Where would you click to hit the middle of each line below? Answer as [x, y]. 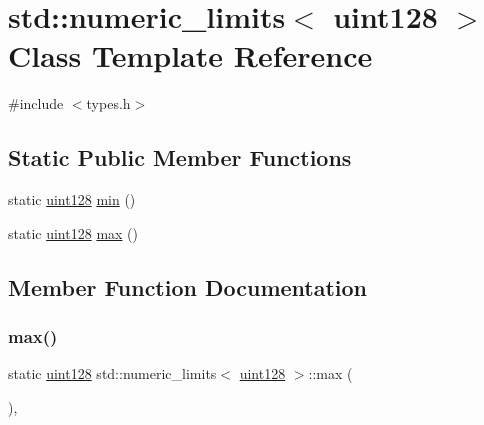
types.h [108, 103]
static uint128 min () [72, 199]
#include [36, 103]
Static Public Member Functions [180, 157]
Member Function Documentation [188, 286]
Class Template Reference [190, 55]
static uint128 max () [73, 232]
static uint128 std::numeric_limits [112, 373]
